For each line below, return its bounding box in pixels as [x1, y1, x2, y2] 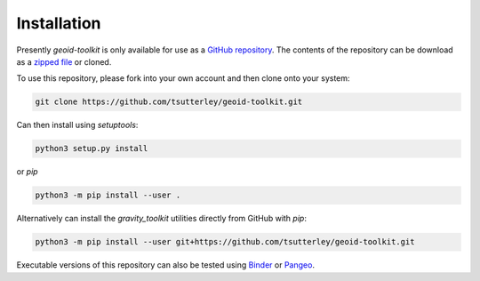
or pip [16, 166, 39, 177]
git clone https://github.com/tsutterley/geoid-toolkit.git [35, 97, 303, 107]
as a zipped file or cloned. [16, 56, 112, 67]
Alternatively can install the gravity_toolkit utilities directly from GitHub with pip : [16, 213, 307, 224]
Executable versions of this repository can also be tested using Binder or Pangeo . [16, 260, 316, 270]
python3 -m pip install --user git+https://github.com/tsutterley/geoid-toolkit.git [35, 237, 415, 247]
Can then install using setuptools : [16, 120, 139, 131]
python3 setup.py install [35, 143, 148, 154]
